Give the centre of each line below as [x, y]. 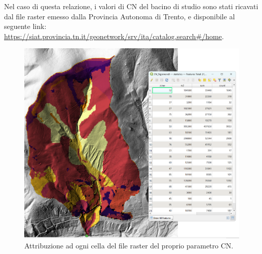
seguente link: [25, 26]
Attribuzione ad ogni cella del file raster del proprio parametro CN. [129, 245]
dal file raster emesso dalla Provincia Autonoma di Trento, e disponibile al [120, 16]
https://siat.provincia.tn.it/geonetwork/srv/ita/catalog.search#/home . [114, 36]
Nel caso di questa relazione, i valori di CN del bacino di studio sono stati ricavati [131, 6]
